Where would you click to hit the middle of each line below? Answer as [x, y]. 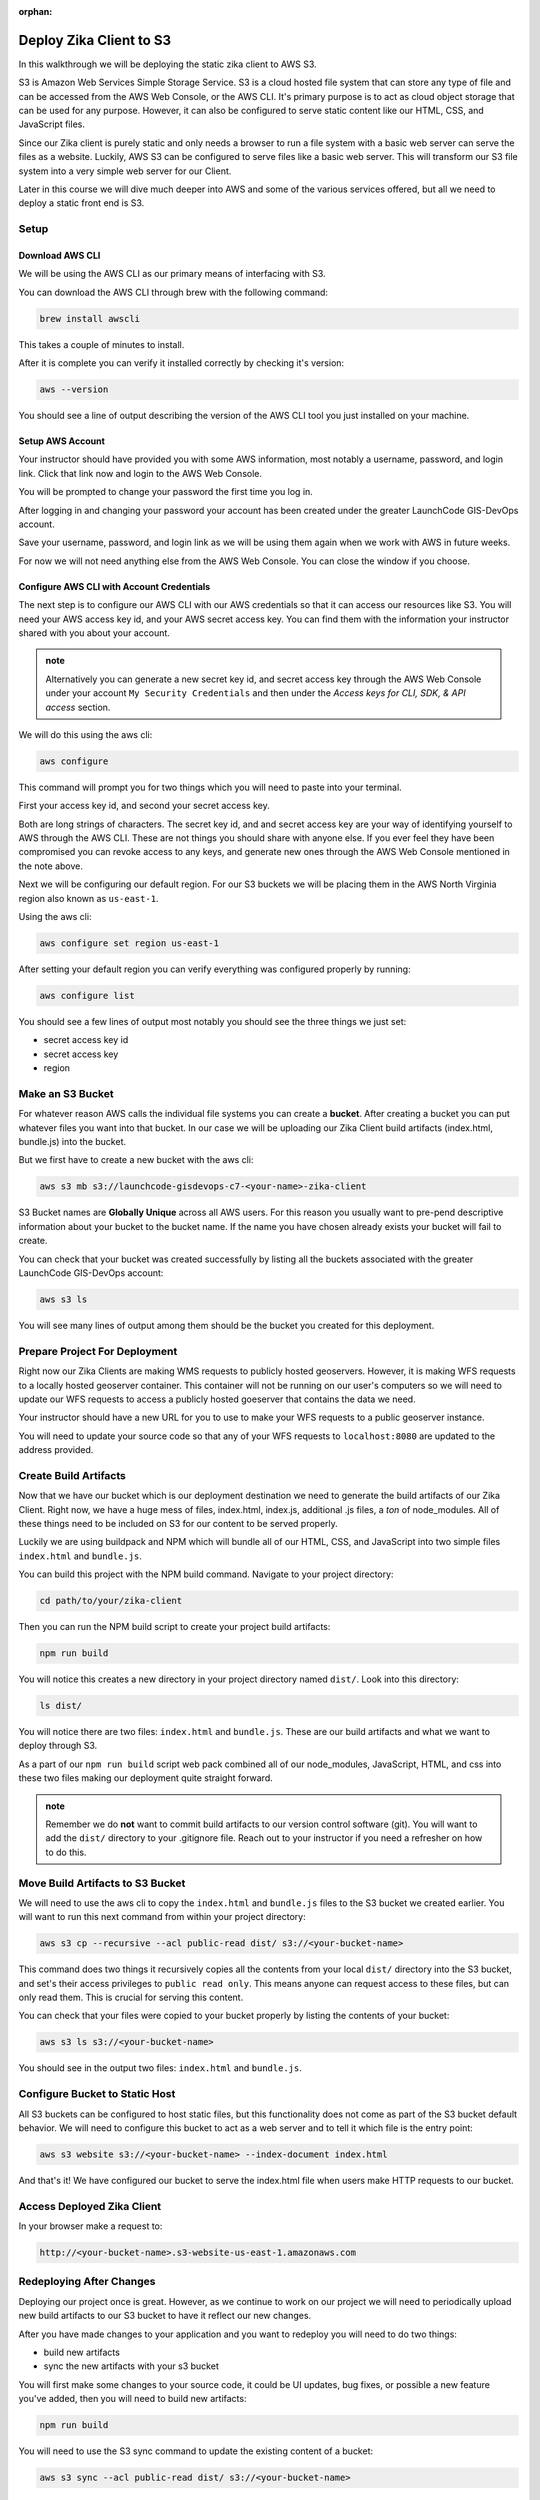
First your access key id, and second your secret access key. [144, 806]
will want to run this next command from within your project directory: [162, 1917]
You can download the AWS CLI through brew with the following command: [173, 292]
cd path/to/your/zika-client [111, 1601]
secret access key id [86, 1040]
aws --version [74, 389]
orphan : [35, 11]
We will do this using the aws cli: [85, 734]
